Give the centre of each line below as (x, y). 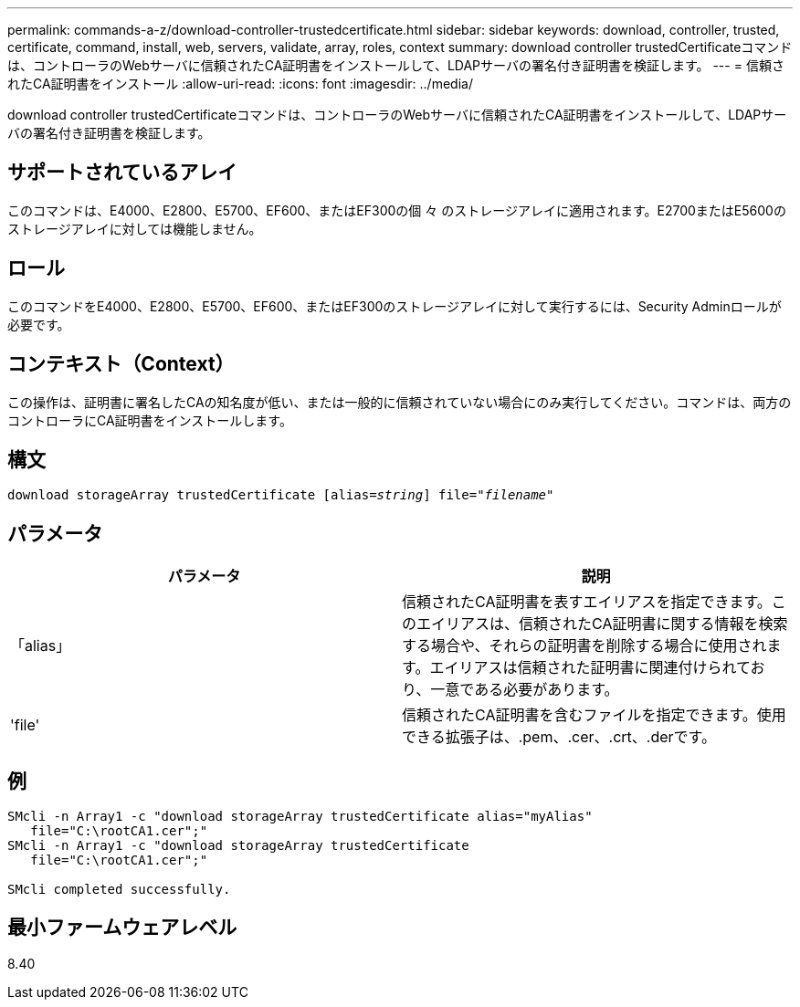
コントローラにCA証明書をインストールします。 (150, 420)
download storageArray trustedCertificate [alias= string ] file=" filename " (281, 495)
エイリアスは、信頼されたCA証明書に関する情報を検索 (602, 624)
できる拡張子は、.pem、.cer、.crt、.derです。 (559, 737)
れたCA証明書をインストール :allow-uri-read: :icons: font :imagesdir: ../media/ (240, 84)
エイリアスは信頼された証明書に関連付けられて (590, 668)
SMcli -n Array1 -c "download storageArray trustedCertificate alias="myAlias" (300, 817)
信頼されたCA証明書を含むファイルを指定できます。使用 (594, 715)
